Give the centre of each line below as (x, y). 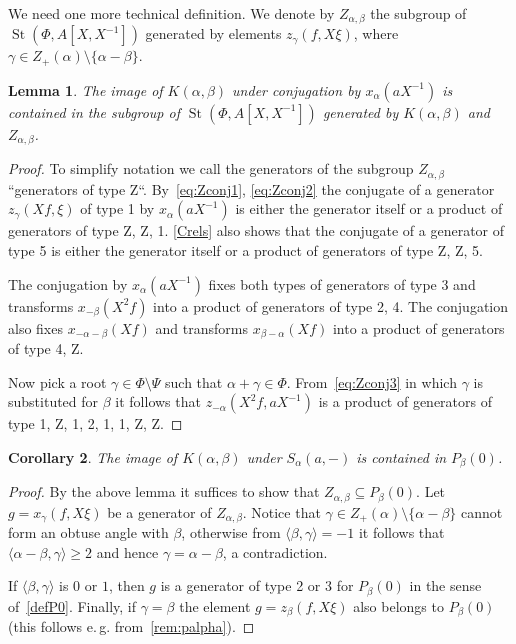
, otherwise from (231, 532)
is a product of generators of (405, 401)
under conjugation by (296, 89)
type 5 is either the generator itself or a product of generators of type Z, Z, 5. (245, 250)
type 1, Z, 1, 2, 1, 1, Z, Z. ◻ (95, 423)
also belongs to (398, 605)
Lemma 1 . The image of (85, 89)
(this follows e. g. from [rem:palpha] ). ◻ (131, 626)
